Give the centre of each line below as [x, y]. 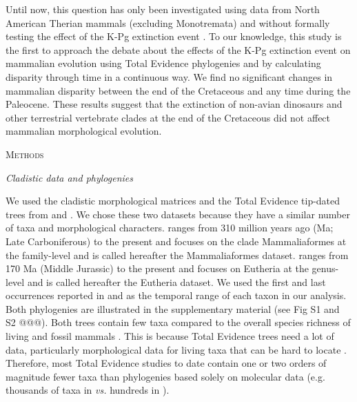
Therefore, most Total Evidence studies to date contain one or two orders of [166, 363]
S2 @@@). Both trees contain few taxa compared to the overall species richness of [178, 322]
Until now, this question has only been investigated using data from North [163, 9]
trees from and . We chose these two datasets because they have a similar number [178, 214]
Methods [25, 154]
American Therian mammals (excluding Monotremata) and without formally [168, 22]
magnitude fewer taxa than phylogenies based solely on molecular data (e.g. [165, 376]
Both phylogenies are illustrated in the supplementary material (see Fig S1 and [173, 308]
